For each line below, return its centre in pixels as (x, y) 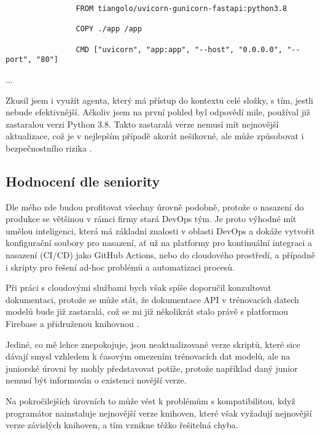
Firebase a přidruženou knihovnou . (72, 324)
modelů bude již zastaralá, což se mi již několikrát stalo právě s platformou (147, 311)
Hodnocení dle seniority (83, 181)
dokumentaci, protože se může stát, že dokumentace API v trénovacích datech (152, 299)
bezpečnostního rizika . (49, 148)
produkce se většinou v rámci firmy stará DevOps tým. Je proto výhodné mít (151, 219)
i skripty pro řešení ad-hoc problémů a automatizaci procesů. (120, 267)
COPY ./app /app (109, 29)
